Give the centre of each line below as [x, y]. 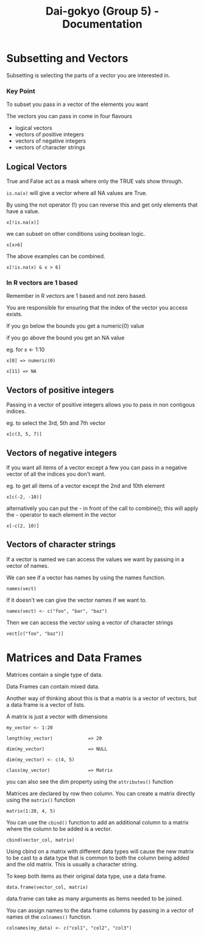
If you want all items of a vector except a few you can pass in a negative [97, 467]
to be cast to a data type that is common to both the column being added [98, 858]
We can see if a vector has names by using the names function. [86, 578]
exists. [15, 314]
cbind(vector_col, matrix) [40, 840]
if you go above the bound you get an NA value [65, 338]
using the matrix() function [41, 800]
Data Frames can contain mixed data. [53, 686]
